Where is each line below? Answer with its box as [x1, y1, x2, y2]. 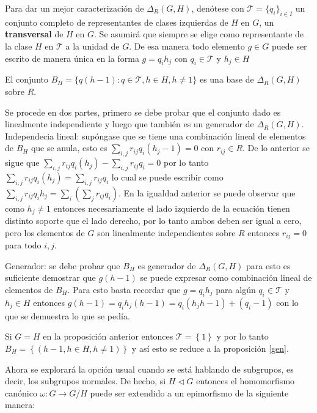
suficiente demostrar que [5, 271, 96, 284]
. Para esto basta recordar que [67, 283, 181, 296]
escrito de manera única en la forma [5, 51, 139, 64]
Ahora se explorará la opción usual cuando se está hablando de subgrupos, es [5, 362, 294, 375]
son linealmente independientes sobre [97, 226, 236, 239]
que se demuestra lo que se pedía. [5, 309, 130, 322]
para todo [5, 239, 42, 251]
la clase [5, 39, 32, 52]
